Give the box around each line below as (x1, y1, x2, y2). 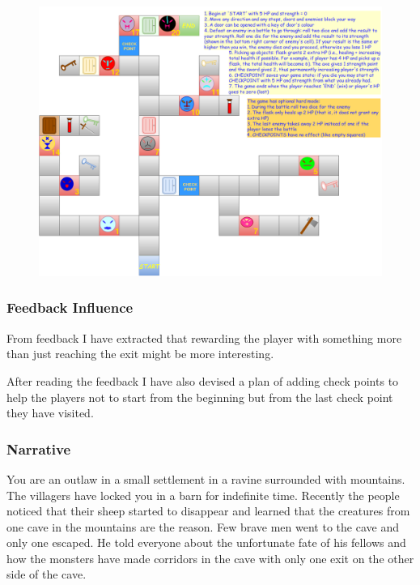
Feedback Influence (6, 297, 134, 318)
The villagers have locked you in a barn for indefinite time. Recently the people (6, 486, 400, 503)
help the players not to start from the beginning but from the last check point (6, 388, 393, 405)
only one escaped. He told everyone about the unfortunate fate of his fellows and (6, 534, 406, 551)
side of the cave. (6, 566, 87, 583)
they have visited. (6, 404, 94, 421)
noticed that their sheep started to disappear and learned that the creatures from (6, 502, 410, 519)
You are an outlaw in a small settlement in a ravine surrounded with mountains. (6, 470, 405, 487)
